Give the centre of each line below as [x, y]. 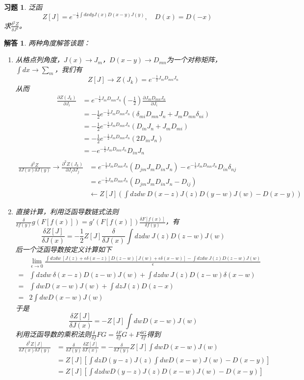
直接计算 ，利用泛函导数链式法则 [67, 212]
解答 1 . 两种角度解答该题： [47, 43]
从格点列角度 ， [39, 60]
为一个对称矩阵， [194, 60]
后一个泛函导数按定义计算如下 [63, 249]
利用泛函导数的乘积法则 [53, 334]
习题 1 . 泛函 [23, 7]
